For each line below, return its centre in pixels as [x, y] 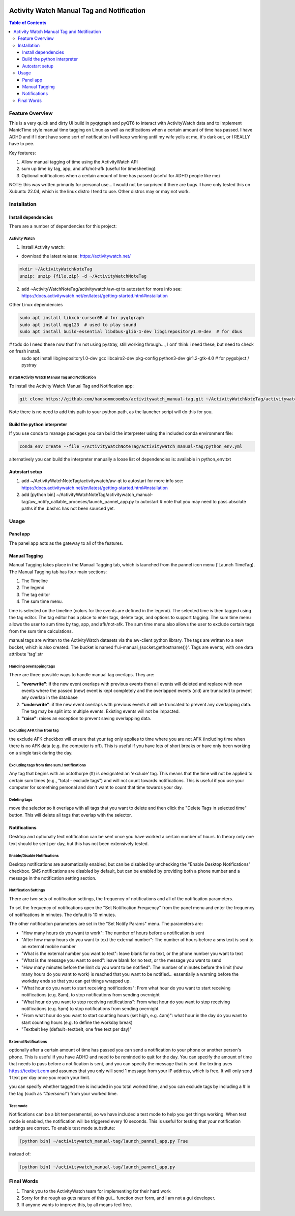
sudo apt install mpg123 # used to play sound [78, 325]
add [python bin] [38, 494]
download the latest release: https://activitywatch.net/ [76, 256]
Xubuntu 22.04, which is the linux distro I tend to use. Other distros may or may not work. [100, 192]
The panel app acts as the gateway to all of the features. [66, 543]
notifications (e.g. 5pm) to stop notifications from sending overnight [90, 1008]
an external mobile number [49, 947]
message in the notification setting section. [53, 878]
